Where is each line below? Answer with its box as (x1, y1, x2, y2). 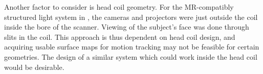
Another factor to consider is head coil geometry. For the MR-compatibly (4, 2, 234, 12)
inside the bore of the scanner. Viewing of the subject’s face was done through (4, 21, 249, 32)
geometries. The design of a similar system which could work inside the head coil (4, 51, 257, 62)
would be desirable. (4, 61, 64, 72)
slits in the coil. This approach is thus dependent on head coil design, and (4, 31, 235, 42)
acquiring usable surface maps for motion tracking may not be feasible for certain (4, 41, 259, 52)
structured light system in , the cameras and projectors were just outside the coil (4, 11, 258, 22)
